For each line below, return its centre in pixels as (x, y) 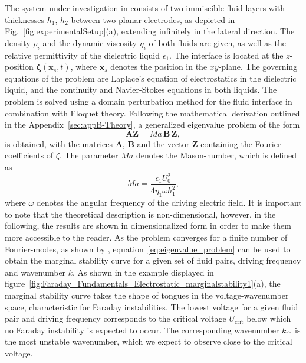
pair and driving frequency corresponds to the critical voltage (116, 318)
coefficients (24, 155)
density (18, 42)
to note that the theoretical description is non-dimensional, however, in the (140, 214)
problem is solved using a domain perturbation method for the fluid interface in (149, 101)
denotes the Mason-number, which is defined (216, 155)
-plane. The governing (258, 67)
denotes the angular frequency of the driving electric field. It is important (169, 202)
